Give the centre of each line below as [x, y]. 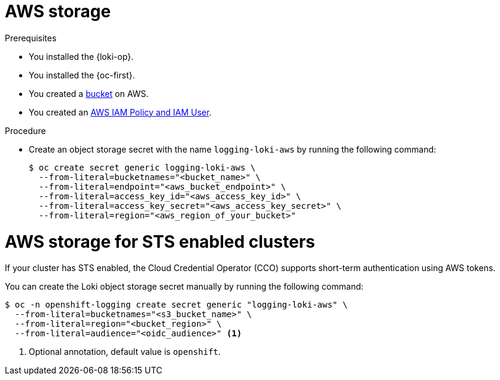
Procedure [25, 130]
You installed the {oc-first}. [82, 75]
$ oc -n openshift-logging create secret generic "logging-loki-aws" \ [176, 305]
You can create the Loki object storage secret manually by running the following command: [184, 287]
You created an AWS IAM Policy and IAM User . [120, 112]
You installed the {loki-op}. [81, 56]
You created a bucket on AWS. [89, 93]
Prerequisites [31, 38]
